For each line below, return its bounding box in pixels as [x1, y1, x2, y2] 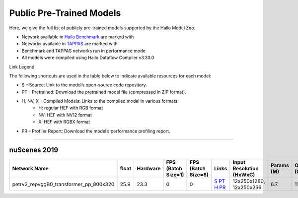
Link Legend [9, 64, 35, 69]
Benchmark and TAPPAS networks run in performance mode [21, 48, 146, 54]
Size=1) [166, 171, 184, 178]
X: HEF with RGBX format [38, 119, 90, 125]
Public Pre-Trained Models [9, 7, 121, 18]
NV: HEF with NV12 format [38, 112, 92, 118]
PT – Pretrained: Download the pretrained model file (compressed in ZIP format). [21, 89, 186, 95]
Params [271, 162, 289, 169]
